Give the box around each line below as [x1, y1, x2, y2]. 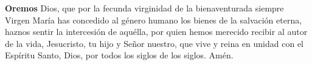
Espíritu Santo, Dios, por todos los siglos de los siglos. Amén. [5, 49, 234, 61]
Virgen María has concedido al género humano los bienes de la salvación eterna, [5, 13, 302, 26]
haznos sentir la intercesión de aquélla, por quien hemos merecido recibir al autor [5, 25, 308, 38]
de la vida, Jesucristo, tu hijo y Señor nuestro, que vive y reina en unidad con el [5, 37, 303, 49]
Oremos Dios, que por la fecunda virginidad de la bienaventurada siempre [5, 2, 284, 14]
